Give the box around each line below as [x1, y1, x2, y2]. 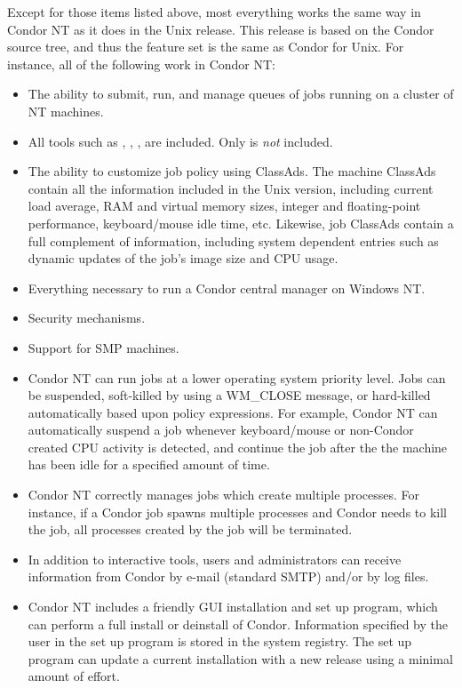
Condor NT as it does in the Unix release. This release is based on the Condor [7, 20, 434, 38]
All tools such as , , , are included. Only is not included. [28, 132, 333, 150]
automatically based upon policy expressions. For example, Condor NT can [28, 403, 438, 421]
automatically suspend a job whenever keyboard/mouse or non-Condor [28, 420, 414, 439]
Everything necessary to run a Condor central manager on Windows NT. [28, 278, 426, 297]
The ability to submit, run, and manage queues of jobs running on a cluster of [28, 84, 454, 103]
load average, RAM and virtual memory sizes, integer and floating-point [28, 196, 421, 215]
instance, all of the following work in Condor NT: [7, 54, 275, 73]
